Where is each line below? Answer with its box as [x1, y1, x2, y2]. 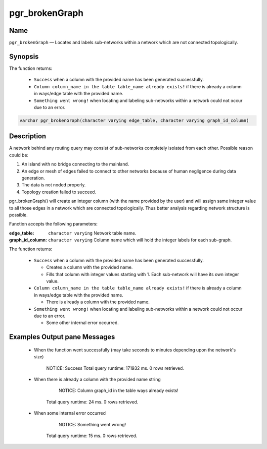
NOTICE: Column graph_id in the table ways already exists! [58, 388, 178, 393]
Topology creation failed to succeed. [21, 189, 96, 195]
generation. [21, 175, 45, 181]
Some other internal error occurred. [46, 320, 119, 326]
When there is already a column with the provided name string [34, 376, 161, 382]
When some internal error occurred [34, 410, 106, 416]
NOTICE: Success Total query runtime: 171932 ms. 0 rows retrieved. [46, 365, 184, 371]
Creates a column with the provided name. [46, 264, 133, 270]
